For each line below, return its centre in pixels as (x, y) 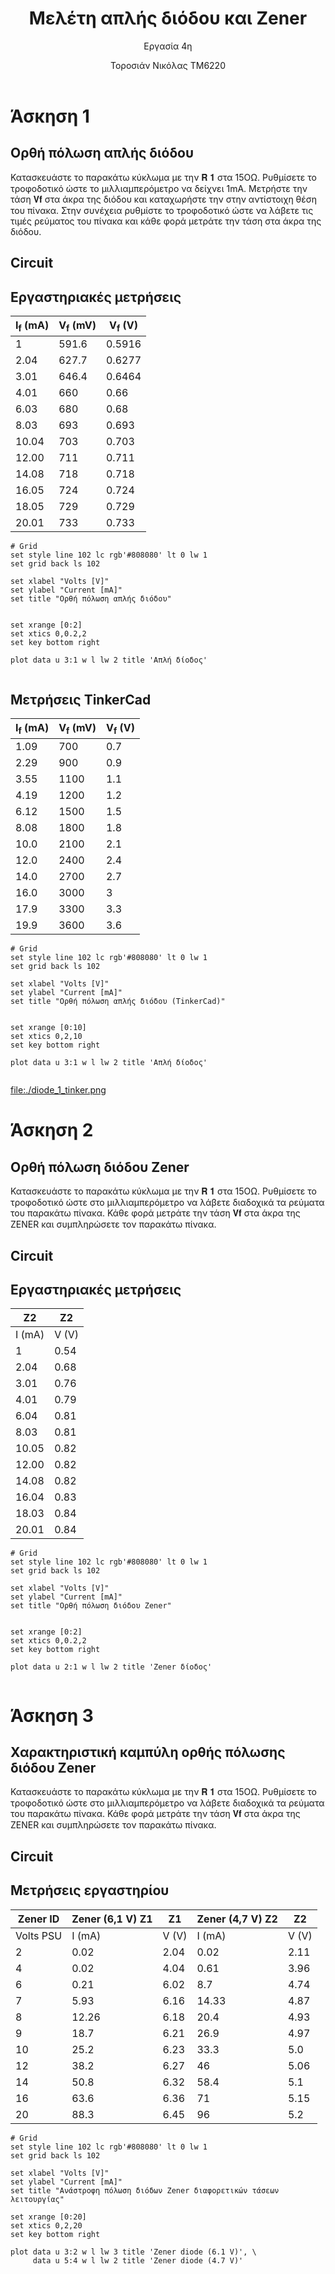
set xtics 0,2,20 (46, 2225)
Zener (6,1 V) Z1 (112, 1919)
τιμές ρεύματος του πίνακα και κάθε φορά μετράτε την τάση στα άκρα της (166, 221)
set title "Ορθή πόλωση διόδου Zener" (91, 1606)
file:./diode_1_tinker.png (58, 1090)
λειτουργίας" (37, 2199)
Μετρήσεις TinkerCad (81, 699)
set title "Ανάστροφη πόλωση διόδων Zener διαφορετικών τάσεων (145, 2190)
